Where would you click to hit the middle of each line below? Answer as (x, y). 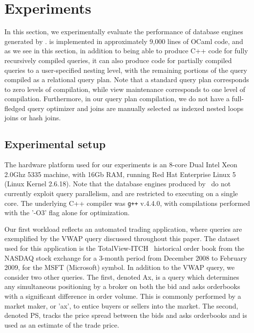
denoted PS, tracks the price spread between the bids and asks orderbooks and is (126, 315)
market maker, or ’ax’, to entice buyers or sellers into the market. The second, (121, 305)
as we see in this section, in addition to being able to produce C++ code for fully (126, 51)
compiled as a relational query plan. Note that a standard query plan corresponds (127, 79)
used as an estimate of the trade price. (62, 324)
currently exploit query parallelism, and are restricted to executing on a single (121, 193)
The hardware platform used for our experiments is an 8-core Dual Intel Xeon (121, 165)
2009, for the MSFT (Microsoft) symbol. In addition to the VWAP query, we (120, 267)
